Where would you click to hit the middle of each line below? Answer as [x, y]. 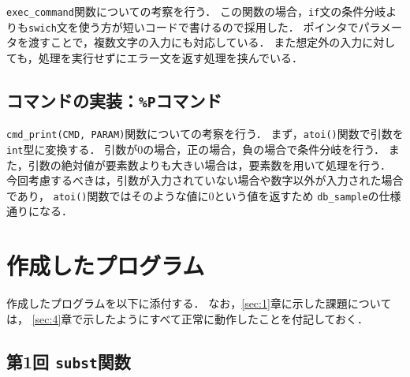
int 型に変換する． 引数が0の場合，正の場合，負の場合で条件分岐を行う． [196, 149]
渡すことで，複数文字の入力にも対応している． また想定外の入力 [195, 42]
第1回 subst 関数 [69, 361]
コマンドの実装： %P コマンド [114, 100]
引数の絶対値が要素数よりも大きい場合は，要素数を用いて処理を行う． [209, 164]
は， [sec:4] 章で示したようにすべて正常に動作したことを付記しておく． [188, 318]
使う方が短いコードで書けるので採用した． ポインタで [218, 26]
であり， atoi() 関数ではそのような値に [108, 195]
